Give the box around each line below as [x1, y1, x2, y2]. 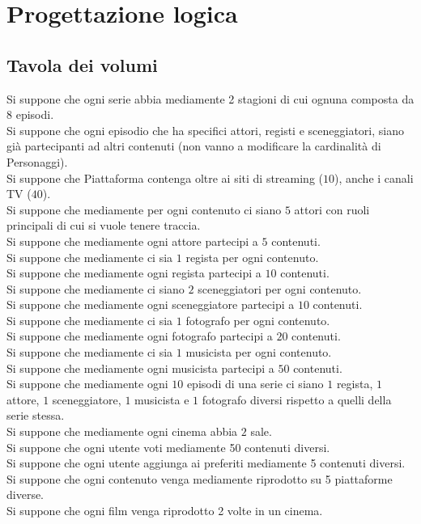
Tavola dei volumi [6, 52, 158, 77]
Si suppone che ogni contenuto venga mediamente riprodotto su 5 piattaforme [6, 470, 393, 487]
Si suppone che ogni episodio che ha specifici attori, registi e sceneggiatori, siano [6, 121, 404, 138]
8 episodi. [6, 106, 54, 123]
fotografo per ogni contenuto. [185, 311, 330, 328]
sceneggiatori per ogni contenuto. [198, 280, 362, 297]
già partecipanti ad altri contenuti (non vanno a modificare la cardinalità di [6, 137, 381, 154]
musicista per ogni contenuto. [185, 344, 332, 361]
